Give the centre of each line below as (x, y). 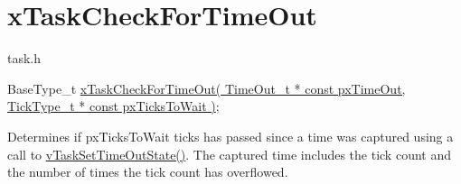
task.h (24, 58)
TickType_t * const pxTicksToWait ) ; (113, 106)
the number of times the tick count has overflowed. (148, 172)
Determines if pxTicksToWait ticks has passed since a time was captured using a (230, 136)
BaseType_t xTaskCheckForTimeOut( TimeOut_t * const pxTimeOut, (207, 88)
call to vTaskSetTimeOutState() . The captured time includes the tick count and (229, 154)
